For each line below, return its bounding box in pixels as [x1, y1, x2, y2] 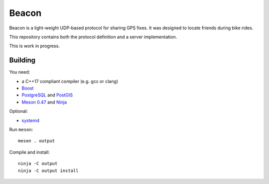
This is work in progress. [9, 43, 60, 49]
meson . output [18, 138, 55, 144]
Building [9, 56, 36, 65]
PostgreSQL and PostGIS [21, 92, 73, 98]
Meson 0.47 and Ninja [21, 99, 67, 105]
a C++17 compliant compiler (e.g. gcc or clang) [21, 78, 119, 84]
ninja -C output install [18, 168, 79, 174]
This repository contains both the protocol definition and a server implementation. [9, 34, 177, 40]
